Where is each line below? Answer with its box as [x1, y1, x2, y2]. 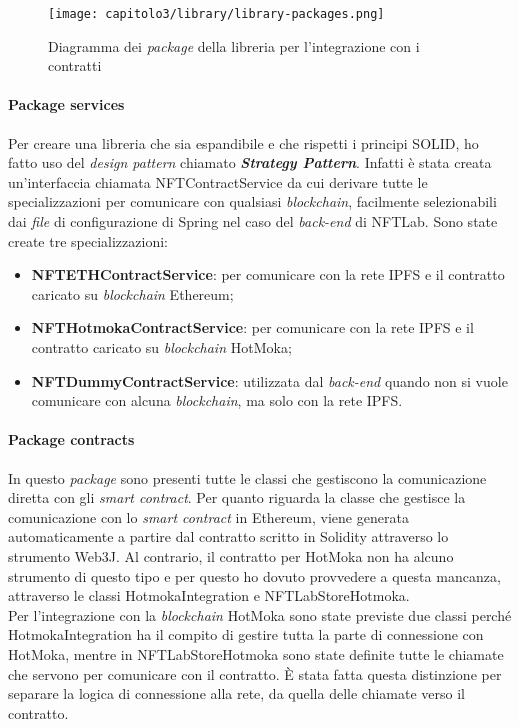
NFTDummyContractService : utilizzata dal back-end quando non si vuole [31, 370, 508, 391]
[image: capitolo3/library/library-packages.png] [48, 7, 385, 21]
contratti [48, 55, 102, 76]
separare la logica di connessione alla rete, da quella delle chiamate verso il [8, 683, 465, 704]
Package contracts [8, 429, 135, 450]
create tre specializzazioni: [8, 230, 168, 251]
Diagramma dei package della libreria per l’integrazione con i [48, 35, 420, 56]
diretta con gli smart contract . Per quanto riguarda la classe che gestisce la [8, 487, 466, 508]
